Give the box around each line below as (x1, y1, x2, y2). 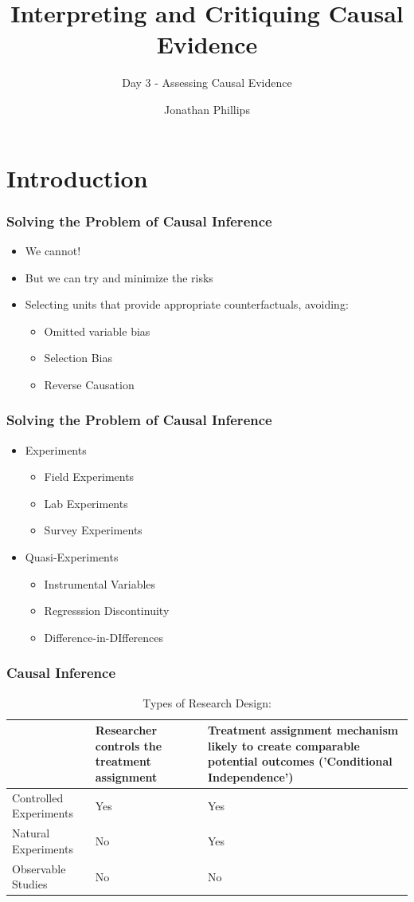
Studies (12, 876, 48, 892)
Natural (12, 825, 50, 841)
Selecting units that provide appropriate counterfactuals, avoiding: (25, 296, 349, 313)
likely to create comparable (207, 737, 360, 754)
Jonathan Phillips (164, 100, 250, 117)
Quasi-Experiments (25, 549, 119, 565)
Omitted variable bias (44, 322, 150, 339)
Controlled (12, 789, 64, 805)
